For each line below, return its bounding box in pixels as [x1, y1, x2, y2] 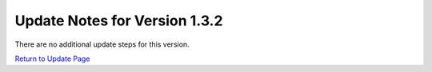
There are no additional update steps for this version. [14, 40, 190, 49]
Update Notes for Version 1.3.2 [14, 12, 223, 29]
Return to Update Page [14, 54, 90, 63]
